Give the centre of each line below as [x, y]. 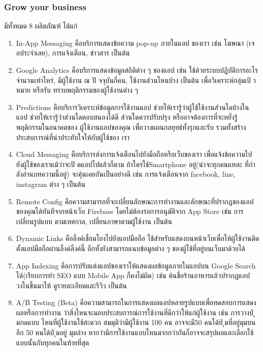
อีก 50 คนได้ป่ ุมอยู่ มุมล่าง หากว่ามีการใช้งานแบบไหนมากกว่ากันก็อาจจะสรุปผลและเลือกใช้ [135, 332]
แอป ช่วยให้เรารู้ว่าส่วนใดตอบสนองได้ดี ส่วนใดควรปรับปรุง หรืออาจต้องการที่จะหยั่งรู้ [127, 117]
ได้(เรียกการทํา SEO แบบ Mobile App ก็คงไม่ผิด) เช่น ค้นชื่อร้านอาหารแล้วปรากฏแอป [133, 275]
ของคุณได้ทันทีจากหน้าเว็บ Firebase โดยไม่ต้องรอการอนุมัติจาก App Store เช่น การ [130, 211]
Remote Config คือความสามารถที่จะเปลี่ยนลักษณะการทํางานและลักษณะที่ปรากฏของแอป [135, 201]
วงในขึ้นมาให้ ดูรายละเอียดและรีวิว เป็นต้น [71, 285]
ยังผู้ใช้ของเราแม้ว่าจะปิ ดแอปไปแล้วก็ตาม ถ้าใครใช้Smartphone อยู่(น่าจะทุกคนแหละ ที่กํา [136, 164]
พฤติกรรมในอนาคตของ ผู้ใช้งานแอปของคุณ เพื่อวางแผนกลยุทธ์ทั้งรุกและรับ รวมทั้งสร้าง [131, 127]
